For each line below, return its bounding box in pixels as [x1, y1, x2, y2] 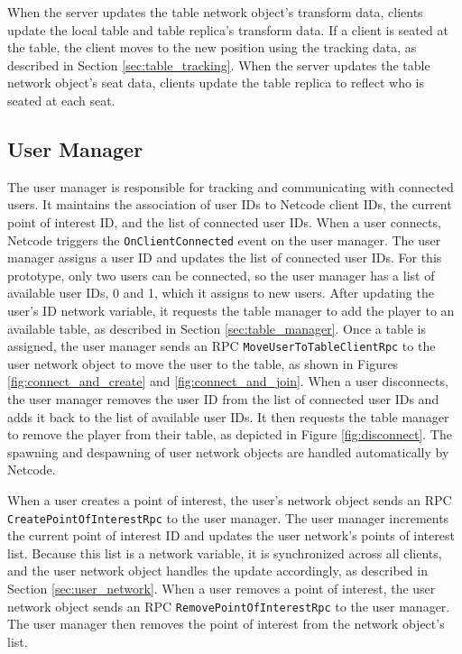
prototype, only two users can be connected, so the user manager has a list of [7, 265, 435, 284]
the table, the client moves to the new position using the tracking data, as [7, 38, 417, 57]
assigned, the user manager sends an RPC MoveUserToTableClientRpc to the [7, 336, 436, 355]
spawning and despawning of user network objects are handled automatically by [7, 442, 449, 461]
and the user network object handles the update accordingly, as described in [7, 561, 428, 580]
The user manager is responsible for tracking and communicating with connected [7, 177, 454, 196]
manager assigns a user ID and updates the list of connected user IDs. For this [7, 248, 442, 267]
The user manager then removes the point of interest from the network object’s [7, 614, 445, 633]
